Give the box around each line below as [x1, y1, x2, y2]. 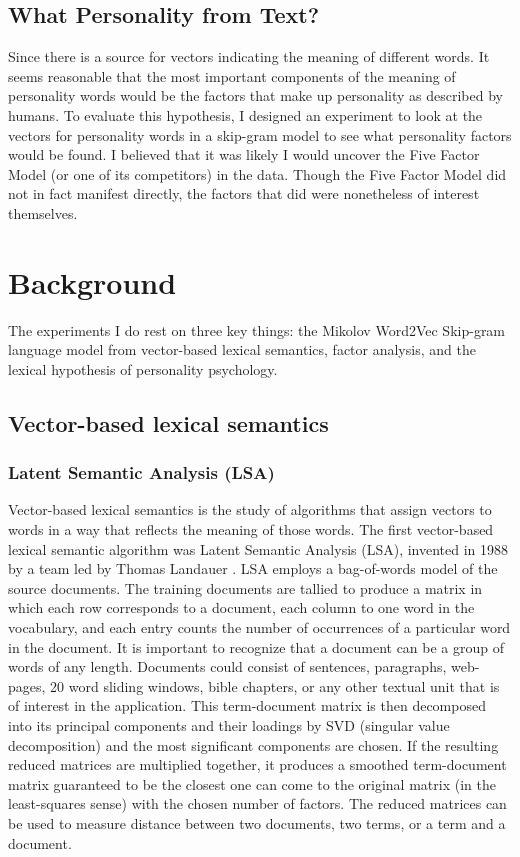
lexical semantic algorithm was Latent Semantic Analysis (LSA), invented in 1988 [8, 538, 509, 559]
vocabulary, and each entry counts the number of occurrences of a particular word [8, 617, 511, 638]
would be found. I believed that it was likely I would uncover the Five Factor [8, 144, 480, 165]
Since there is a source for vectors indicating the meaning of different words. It [8, 46, 490, 67]
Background [8, 261, 177, 302]
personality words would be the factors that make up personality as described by [8, 85, 503, 106]
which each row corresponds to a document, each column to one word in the [8, 597, 475, 618]
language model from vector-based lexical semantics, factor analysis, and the [8, 339, 476, 360]
